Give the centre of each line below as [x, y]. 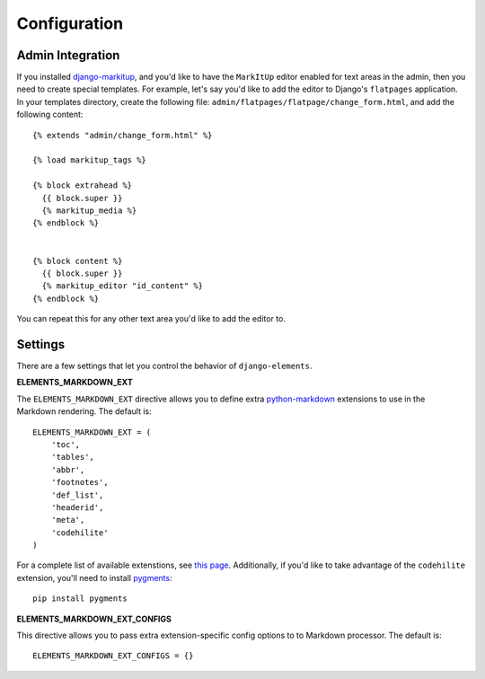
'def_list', [77, 495]
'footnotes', [79, 482]
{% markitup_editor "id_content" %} [123, 286]
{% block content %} [78, 261]
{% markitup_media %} [89, 210]
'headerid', [77, 507]
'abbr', [68, 470]
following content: [50, 115]
